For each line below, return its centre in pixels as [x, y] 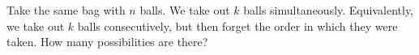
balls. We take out [185, 10]
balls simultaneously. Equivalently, [329, 10]
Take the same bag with [66, 10]
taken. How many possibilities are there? [107, 42]
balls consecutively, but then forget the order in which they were [237, 25]
